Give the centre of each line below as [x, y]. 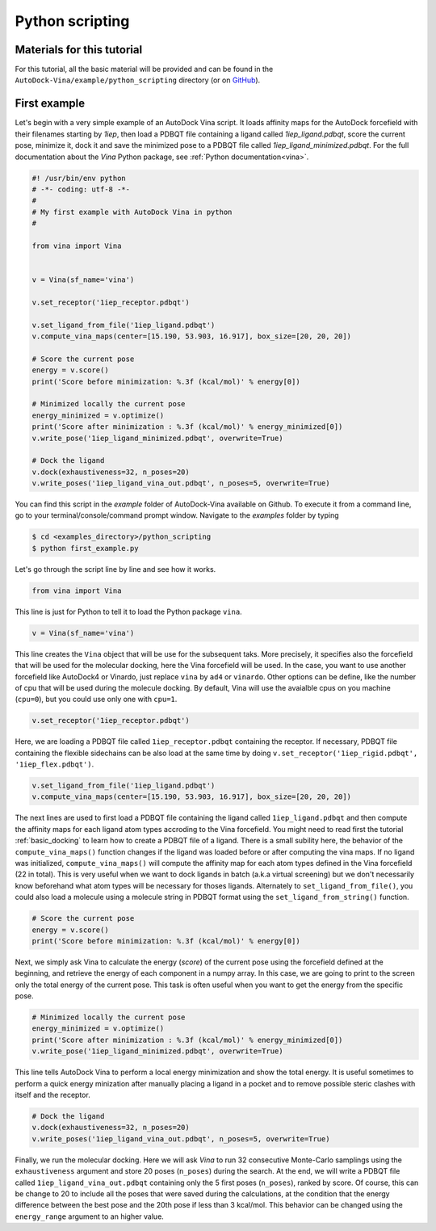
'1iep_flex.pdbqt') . [55, 764]
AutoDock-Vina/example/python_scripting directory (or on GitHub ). [138, 80]
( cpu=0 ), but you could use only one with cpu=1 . [96, 700]
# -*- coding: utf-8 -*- [81, 189]
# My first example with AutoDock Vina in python [132, 212]
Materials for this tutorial [79, 50]
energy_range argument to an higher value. [90, 1216]
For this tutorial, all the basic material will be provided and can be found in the [144, 69]
